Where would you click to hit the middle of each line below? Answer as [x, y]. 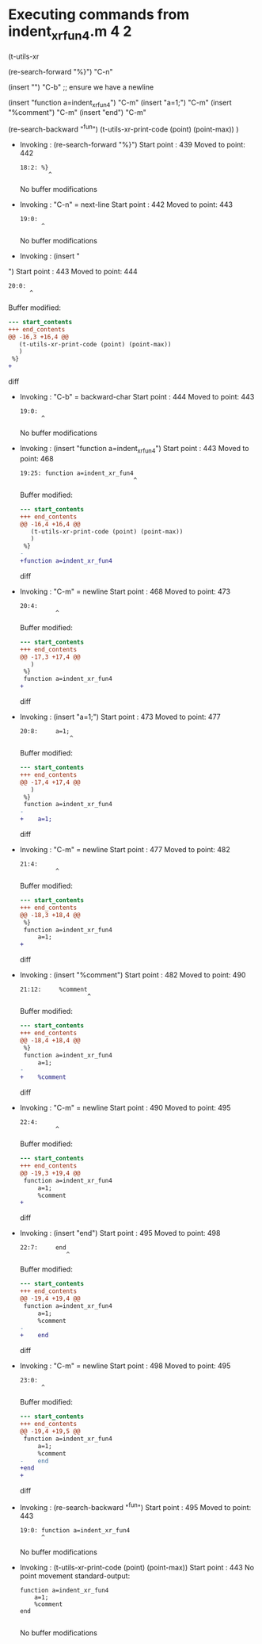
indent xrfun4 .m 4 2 [70, 32]
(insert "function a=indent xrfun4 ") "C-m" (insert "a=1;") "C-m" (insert [120, 103]
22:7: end [43, 1248]
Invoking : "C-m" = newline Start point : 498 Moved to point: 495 [125, 1366]
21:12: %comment [53, 990]
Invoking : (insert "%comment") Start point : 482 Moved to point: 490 [133, 975]
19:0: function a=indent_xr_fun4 [75, 1530]
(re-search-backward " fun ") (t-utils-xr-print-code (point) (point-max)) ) [123, 128]
